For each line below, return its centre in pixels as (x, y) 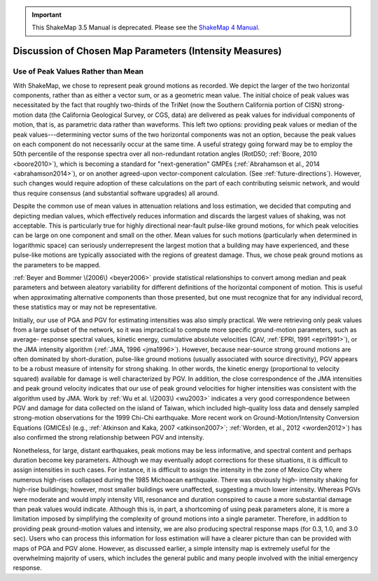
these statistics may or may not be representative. (85, 307)
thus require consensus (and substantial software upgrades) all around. (116, 193)
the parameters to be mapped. (57, 265)
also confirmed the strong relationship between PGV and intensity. (108, 437)
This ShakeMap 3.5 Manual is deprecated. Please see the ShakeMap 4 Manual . (146, 27)
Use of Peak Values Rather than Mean (78, 71)
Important (47, 15)
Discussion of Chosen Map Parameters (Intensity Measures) (147, 51)
